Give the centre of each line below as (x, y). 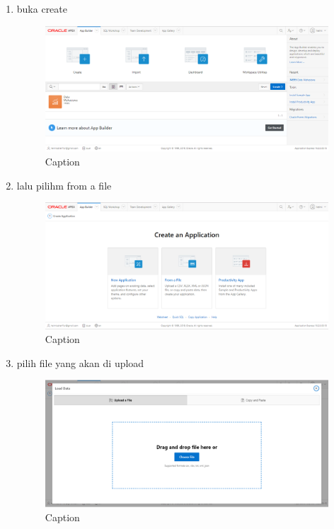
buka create (42, 8)
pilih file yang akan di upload (80, 362)
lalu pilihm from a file (64, 185)
